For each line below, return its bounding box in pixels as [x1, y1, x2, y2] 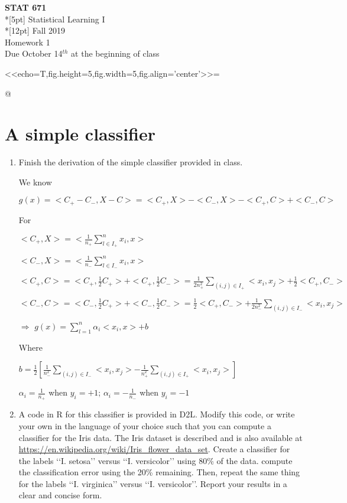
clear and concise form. [18, 489, 102, 501]
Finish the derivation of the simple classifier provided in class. [18, 156, 243, 168]
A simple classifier [5, 122, 155, 146]
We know [18, 175, 52, 188]
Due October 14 [5, 47, 63, 60]
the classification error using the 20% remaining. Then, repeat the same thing [18, 466, 300, 478]
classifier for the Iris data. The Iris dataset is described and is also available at [18, 431, 303, 443]
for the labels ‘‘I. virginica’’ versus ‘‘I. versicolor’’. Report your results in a [18, 477, 287, 489]
